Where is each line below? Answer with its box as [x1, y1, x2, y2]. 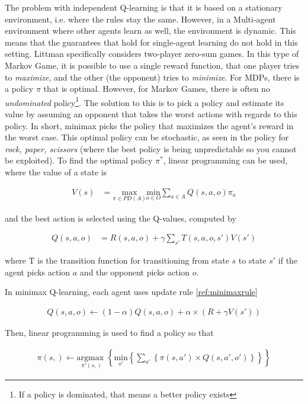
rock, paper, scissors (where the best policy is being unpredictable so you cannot [5, 142, 297, 155]
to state [238, 254, 267, 267]
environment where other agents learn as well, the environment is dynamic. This [5, 24, 296, 37]
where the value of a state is [5, 165, 107, 178]
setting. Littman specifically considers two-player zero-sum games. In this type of [5, 47, 299, 60]
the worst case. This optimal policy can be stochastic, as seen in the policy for [5, 131, 289, 143]
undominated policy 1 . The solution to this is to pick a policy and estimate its [5, 94, 284, 108]
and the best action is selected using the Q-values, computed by [5, 211, 236, 224]
